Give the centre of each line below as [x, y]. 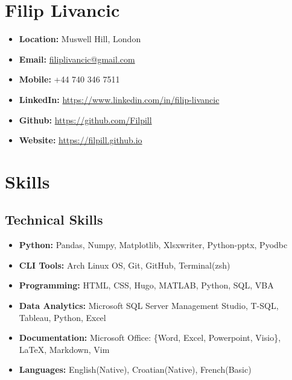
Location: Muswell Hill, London [80, 39]
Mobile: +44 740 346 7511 [69, 79]
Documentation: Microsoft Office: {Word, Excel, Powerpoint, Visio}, [150, 338]
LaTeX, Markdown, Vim [64, 349]
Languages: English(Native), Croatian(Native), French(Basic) [135, 369]
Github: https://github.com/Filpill [85, 120]
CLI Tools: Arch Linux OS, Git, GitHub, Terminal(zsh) [125, 265]
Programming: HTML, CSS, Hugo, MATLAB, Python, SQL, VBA [146, 285]
